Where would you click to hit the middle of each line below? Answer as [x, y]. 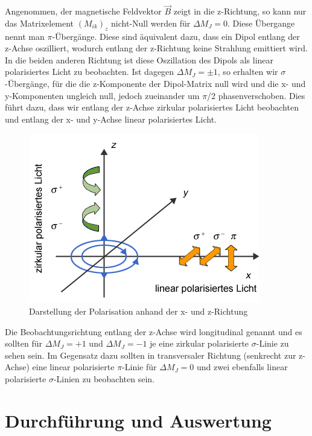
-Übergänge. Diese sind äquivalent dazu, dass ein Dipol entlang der [176, 36]
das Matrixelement [40, 23]
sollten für [24, 343]
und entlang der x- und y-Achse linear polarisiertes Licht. [111, 119]
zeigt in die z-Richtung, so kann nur [240, 11]
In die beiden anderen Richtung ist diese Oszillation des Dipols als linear [139, 59]
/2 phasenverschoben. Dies [256, 95]
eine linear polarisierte [73, 367]
